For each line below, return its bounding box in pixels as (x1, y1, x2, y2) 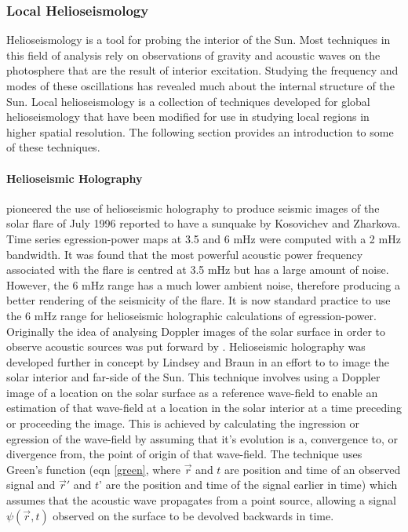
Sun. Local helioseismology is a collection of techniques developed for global (6, 93, 370, 109)
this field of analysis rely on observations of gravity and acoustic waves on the (6, 46, 381, 63)
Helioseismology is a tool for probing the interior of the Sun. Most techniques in (6, 31, 391, 48)
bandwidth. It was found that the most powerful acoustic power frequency (6, 246, 363, 262)
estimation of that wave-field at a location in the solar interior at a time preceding (6, 399, 402, 416)
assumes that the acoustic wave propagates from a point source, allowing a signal (6, 492, 396, 508)
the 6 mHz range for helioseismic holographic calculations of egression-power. (6, 307, 377, 323)
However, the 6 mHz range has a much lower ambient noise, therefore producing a (6, 276, 400, 293)
